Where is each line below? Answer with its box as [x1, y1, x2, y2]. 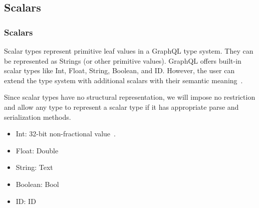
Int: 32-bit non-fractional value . [16, 128, 116, 139]
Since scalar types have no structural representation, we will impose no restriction [4, 92, 255, 102]
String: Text [16, 162, 53, 172]
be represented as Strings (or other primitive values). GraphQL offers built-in [4, 55, 241, 66]
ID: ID [16, 195, 36, 206]
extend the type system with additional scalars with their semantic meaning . [4, 75, 243, 85]
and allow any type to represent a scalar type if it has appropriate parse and [4, 101, 239, 112]
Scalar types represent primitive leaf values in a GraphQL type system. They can [4, 46, 253, 56]
